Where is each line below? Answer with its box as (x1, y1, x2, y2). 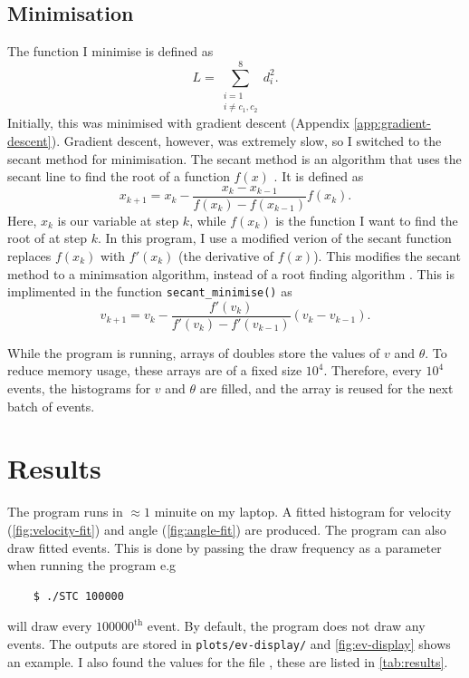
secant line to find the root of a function (7, 167, 230, 186)
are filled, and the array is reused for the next (199, 379, 454, 398)
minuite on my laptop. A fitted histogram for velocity (154, 502, 452, 521)
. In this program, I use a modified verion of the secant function (97, 228, 452, 247)
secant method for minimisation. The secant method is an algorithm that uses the (7, 149, 462, 168)
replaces (7, 246, 52, 265)
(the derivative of (178, 246, 274, 265)
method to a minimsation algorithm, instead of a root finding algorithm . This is (7, 264, 455, 283)
